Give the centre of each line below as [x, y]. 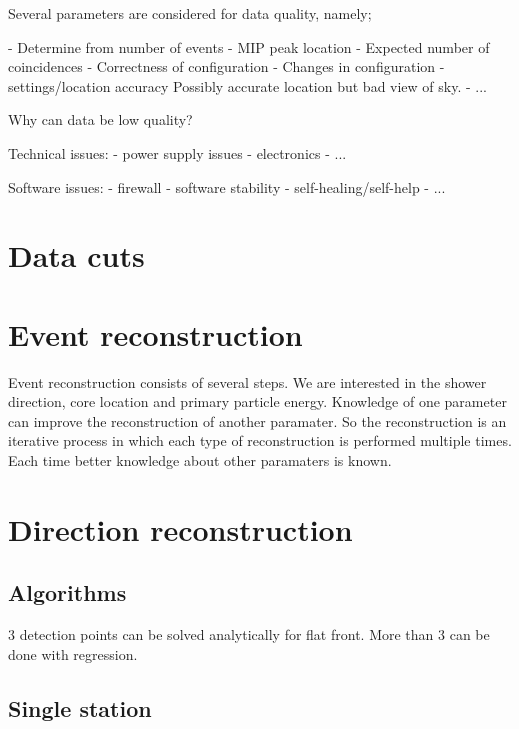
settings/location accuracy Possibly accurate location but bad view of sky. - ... [247, 85]
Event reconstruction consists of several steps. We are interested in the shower [247, 381]
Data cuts [76, 255]
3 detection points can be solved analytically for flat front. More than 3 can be [249, 634]
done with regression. [73, 653]
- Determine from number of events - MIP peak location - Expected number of [249, 46]
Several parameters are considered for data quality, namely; [190, 13]
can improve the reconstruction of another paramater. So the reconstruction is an [257, 420]
